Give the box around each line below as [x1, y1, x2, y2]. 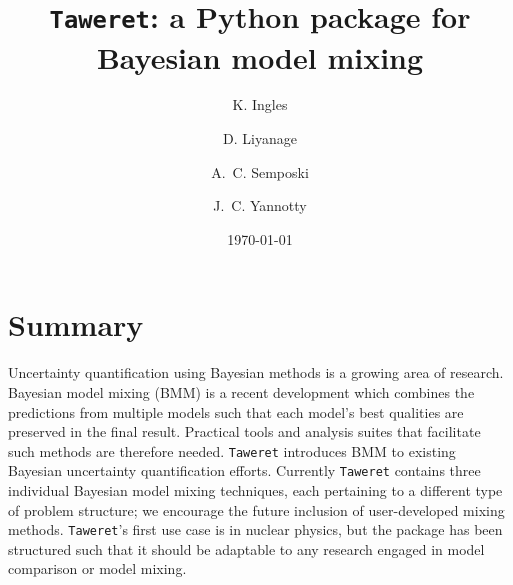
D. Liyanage [223, 128, 297, 149]
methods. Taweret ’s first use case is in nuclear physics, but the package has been [8, 519, 503, 540]
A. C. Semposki [211, 161, 309, 182]
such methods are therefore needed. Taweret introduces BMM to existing [8, 440, 456, 461]
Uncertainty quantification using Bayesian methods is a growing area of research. [8, 362, 504, 383]
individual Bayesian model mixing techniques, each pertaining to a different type [8, 480, 503, 501]
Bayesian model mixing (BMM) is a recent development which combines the [8, 381, 475, 402]
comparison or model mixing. [8, 558, 187, 579]
